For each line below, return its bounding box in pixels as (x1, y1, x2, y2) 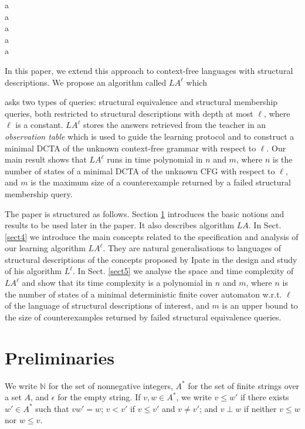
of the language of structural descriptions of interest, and (5, 299, 209, 312)
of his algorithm (5, 265, 62, 277)
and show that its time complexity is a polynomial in (22, 276, 213, 289)
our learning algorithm (5, 242, 86, 254)
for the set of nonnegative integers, (48, 379, 173, 391)
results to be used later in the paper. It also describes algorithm (5, 219, 235, 231)
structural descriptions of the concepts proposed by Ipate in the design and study (5, 253, 297, 265)
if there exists (240, 391, 289, 403)
